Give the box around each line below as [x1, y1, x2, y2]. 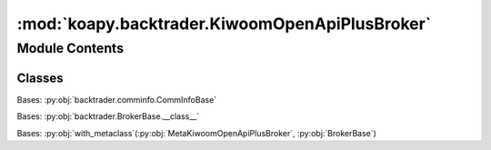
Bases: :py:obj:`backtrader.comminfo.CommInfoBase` [16, 94, 217, 105]
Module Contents [16, 40, 125, 56]
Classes [16, 70, 64, 85]
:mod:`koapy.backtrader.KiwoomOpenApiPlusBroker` [16, 14, 432, 34]
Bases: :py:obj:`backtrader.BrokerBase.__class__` [16, 111, 200, 122]
